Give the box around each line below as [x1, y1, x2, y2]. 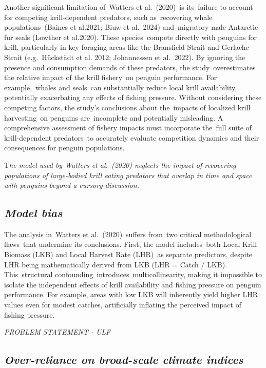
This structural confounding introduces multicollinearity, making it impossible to [4, 269, 262, 280]
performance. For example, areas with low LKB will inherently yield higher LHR [4, 289, 258, 300]
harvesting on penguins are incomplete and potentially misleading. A [4, 112, 223, 123]
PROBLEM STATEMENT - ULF [4, 326, 111, 337]
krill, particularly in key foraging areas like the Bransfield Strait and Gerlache [4, 42, 249, 52]
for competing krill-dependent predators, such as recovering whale [4, 11, 213, 22]
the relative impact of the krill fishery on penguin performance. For [4, 72, 217, 83]
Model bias [4, 205, 63, 221]
